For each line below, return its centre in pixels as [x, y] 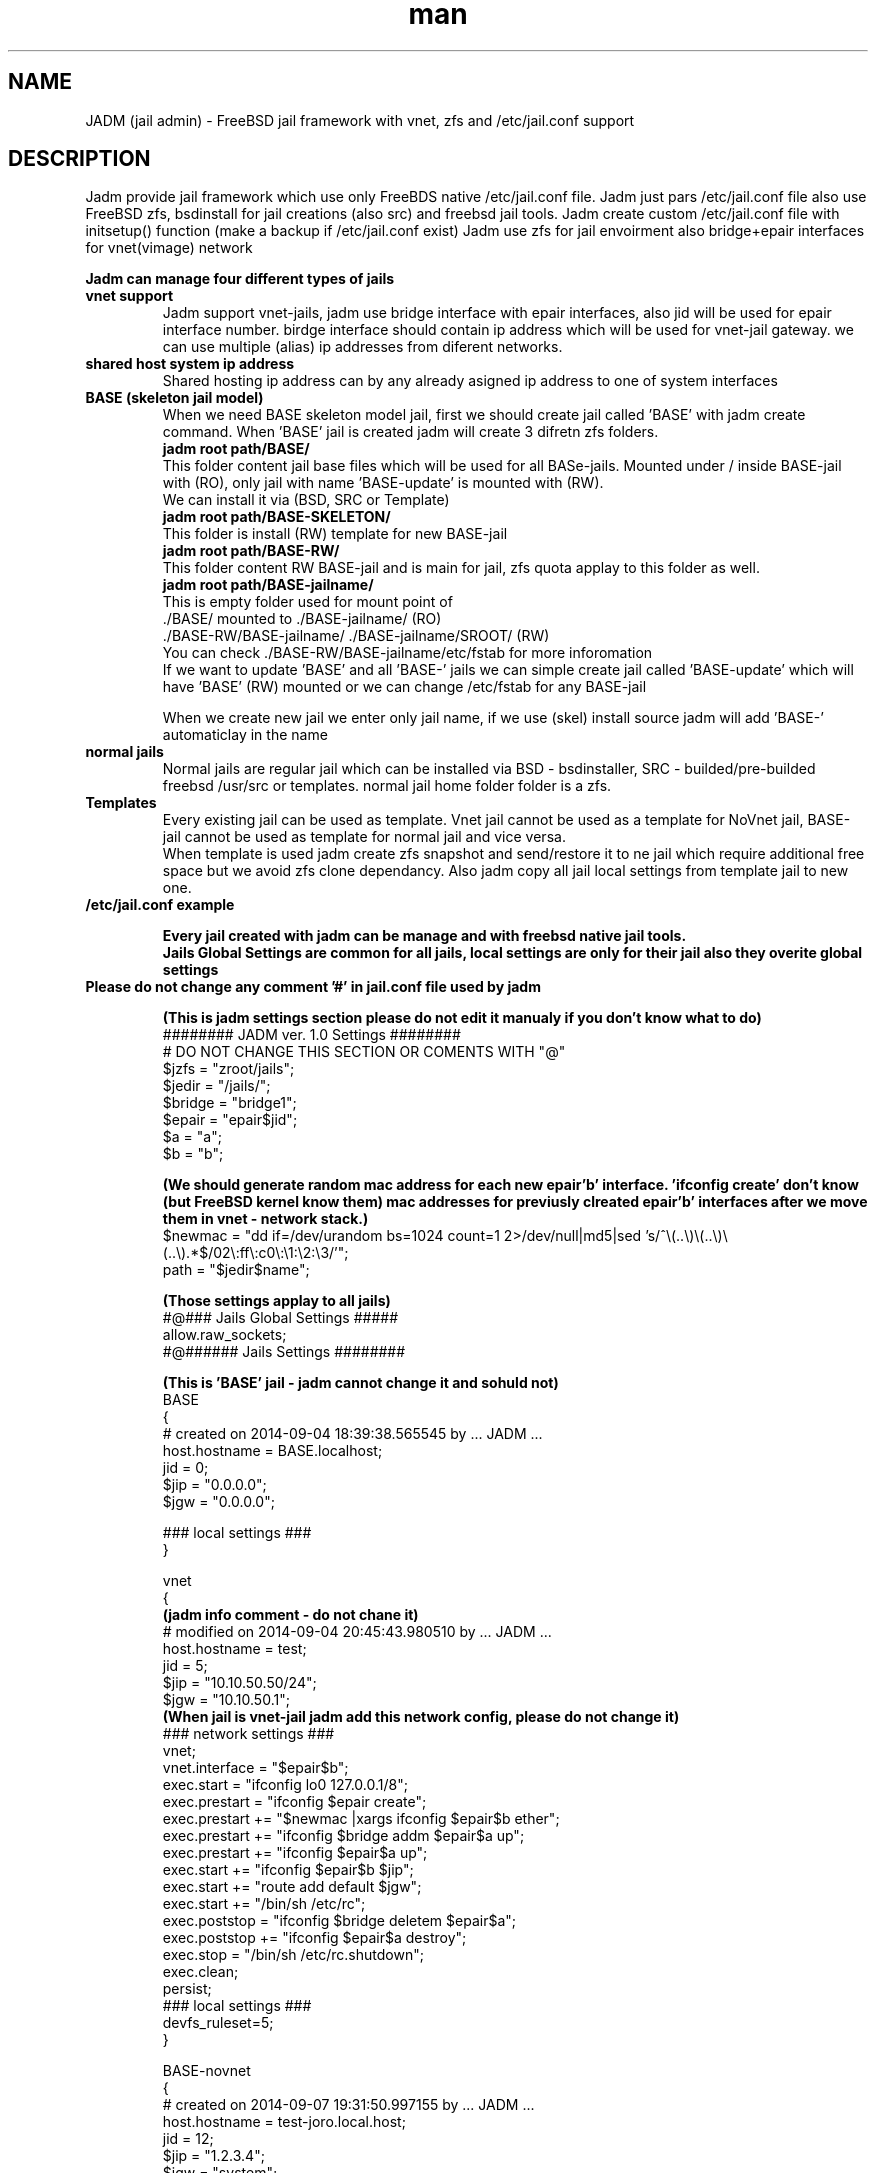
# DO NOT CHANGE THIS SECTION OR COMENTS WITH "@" [364, 1052]
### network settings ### [248, 1734]
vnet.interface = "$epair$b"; [255, 1768]
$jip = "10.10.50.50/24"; [239, 1683]
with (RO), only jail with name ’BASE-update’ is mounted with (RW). [383, 483]
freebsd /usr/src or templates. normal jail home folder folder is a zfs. [387, 786]
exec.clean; [200, 1972]
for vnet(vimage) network [169, 248]
